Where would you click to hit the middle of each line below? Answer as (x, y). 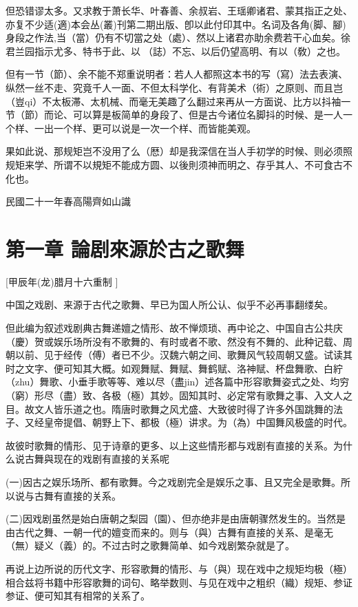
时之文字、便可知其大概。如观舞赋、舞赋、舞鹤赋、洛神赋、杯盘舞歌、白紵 (174, 368)
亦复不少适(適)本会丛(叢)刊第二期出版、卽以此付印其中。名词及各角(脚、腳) (176, 24)
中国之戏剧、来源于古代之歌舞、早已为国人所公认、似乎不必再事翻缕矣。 (169, 305)
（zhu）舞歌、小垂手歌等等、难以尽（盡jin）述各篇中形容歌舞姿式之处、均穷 (178, 382)
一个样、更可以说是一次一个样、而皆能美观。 (155, 128)
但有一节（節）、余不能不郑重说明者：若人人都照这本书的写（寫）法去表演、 (177, 74)
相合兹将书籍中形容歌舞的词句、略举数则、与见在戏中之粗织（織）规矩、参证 (179, 582)
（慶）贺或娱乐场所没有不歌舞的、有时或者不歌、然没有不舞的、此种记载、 (174, 341)
